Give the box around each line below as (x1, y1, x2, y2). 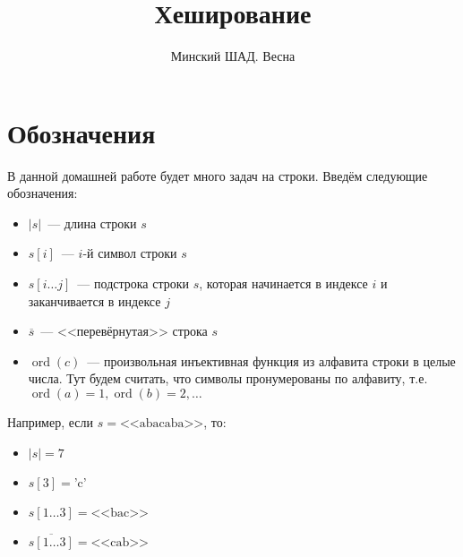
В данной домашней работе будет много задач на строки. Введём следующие (7, 166, 428, 184)
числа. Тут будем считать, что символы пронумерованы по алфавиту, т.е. (28, 369, 428, 388)
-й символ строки (82, 244, 177, 262)
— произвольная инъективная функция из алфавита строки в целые (87, 351, 456, 370)
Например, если (7, 413, 94, 431)
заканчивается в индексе (28, 291, 161, 310)
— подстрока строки (77, 274, 190, 293)
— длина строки (47, 213, 137, 232)
